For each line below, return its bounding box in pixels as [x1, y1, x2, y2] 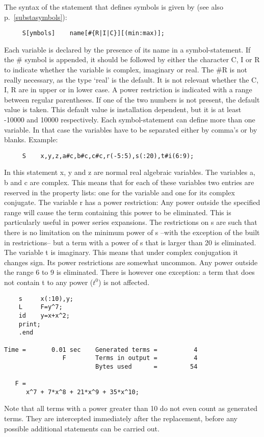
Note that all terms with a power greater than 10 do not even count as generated [4, 403, 257, 414]
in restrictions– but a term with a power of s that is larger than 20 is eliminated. [4, 237, 256, 247]
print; [18, 320, 41, 328]
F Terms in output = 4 [62, 354, 198, 362]
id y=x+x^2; [18, 312, 70, 319]
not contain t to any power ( [4, 276, 93, 287]
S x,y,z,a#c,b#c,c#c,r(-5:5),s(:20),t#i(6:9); [22, 152, 194, 160]
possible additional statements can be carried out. [4, 423, 160, 433]
